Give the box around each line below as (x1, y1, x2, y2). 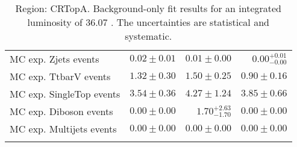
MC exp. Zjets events (10, 52, 99, 66)
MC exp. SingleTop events (10, 87, 120, 101)
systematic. (125, 29, 172, 43)
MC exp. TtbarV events (10, 69, 111, 83)
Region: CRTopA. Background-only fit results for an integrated (15, 1, 282, 15)
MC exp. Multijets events (10, 122, 117, 136)
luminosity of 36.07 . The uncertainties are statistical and (27, 15, 269, 29)
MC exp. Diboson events (10, 104, 113, 118)
